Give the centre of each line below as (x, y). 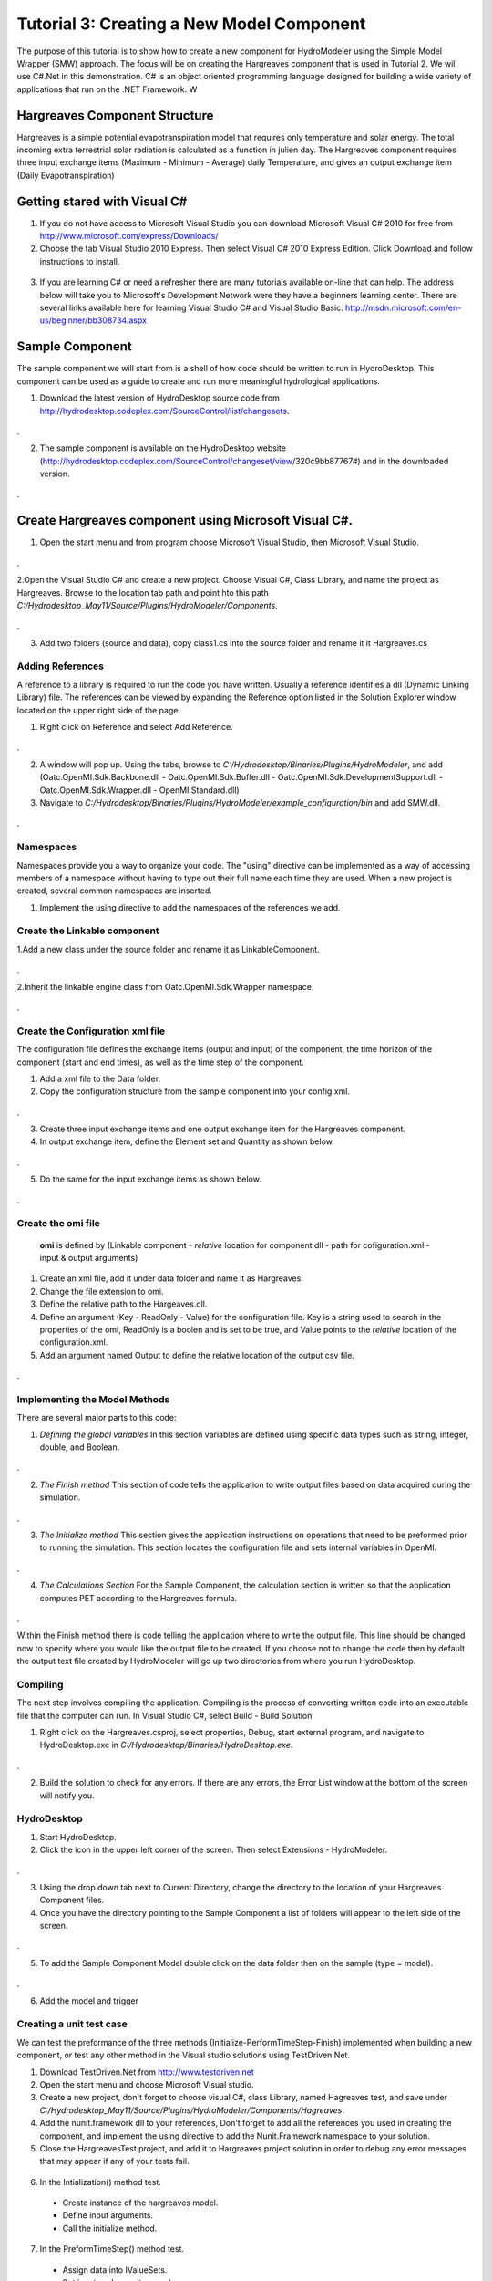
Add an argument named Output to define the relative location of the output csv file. (197, 1355)
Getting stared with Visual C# (102, 201)
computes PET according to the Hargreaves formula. (138, 1598)
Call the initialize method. (110, 2228)
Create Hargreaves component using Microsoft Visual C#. (184, 521)
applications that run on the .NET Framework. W (107, 89)
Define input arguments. (108, 2215)
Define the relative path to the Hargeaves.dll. (123, 1304)
